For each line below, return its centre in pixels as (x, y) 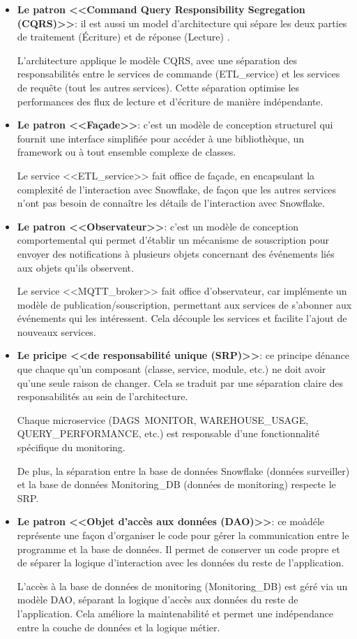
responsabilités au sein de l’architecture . (102, 396)
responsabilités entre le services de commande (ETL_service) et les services (178, 74)
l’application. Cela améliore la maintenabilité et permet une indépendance (175, 613)
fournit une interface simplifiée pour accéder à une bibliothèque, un (161, 138)
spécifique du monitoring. (71, 447)
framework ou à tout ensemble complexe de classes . (127, 152)
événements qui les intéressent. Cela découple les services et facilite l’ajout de (182, 318)
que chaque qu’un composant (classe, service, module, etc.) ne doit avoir (172, 369)
